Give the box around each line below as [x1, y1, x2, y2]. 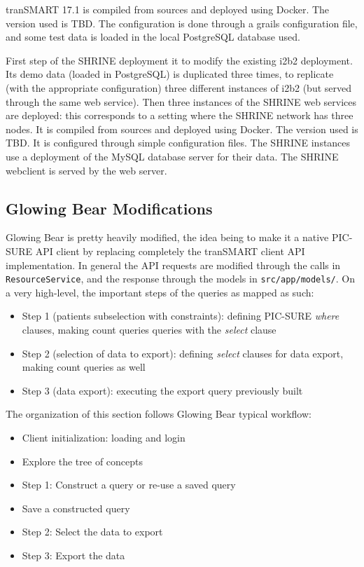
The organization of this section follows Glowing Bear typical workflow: [6, 407, 311, 421]
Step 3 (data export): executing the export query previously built [22, 383, 303, 397]
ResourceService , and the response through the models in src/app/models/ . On [6, 271, 355, 286]
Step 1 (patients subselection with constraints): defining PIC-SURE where [22, 308, 339, 323]
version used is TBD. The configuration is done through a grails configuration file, [6, 15, 358, 30]
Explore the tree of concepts [22, 453, 143, 468]
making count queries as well [22, 360, 146, 374]
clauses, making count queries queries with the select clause [22, 322, 276, 336]
